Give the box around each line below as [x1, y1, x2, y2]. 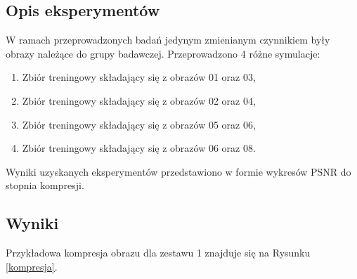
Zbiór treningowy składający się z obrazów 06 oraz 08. [22, 141, 256, 155]
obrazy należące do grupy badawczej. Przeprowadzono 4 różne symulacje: [6, 46, 320, 60]
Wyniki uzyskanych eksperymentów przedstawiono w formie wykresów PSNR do [6, 164, 351, 179]
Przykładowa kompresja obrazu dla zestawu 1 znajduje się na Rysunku [6, 245, 311, 260]
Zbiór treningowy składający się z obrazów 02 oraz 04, [22, 93, 256, 108]
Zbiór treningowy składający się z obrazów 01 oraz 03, [22, 70, 256, 84]
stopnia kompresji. [6, 178, 84, 193]
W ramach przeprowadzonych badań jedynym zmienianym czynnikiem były [6, 32, 330, 47]
